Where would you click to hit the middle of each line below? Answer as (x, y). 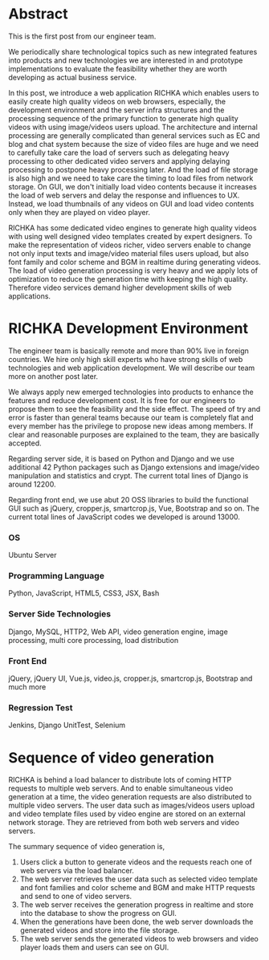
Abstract (38, 14)
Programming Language (56, 576)
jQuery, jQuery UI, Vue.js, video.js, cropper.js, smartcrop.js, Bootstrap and (130, 678)
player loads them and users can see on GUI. (94, 947)
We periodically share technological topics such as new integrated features (133, 51)
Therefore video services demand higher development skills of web (120, 287)
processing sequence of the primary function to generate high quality (123, 118)
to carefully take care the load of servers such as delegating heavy (119, 153)
